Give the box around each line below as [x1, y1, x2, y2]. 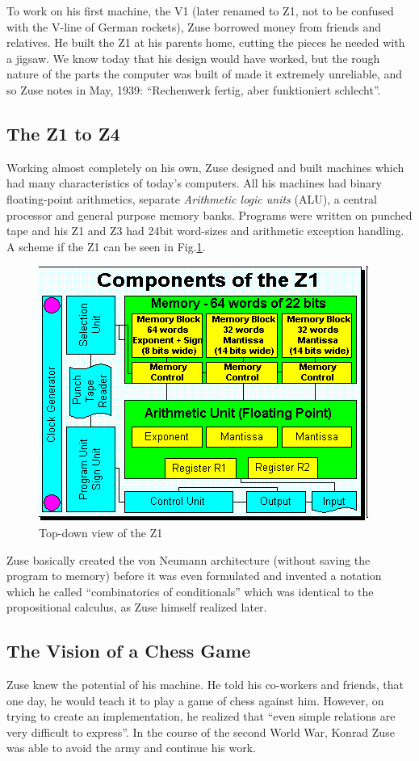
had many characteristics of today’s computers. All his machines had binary [6, 174, 382, 191]
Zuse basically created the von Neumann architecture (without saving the [6, 551, 371, 568]
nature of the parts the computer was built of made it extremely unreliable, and [6, 65, 402, 82]
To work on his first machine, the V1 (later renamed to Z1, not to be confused [6, 2, 394, 19]
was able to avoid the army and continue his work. [6, 739, 256, 756]
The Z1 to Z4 [6, 120, 120, 145]
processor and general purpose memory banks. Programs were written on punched [6, 206, 413, 223]
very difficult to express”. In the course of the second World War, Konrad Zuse [6, 723, 395, 740]
